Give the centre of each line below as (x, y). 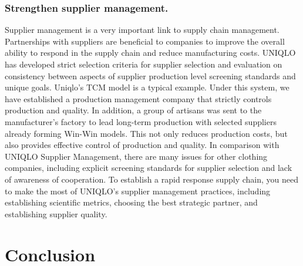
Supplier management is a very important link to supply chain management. (142, 30)
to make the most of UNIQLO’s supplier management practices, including (138, 191)
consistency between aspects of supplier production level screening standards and (150, 75)
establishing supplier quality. (56, 213)
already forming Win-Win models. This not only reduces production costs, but (146, 133)
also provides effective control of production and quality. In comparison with (142, 145)
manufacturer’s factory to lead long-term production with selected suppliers (141, 121)
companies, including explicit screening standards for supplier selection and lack (149, 168)
